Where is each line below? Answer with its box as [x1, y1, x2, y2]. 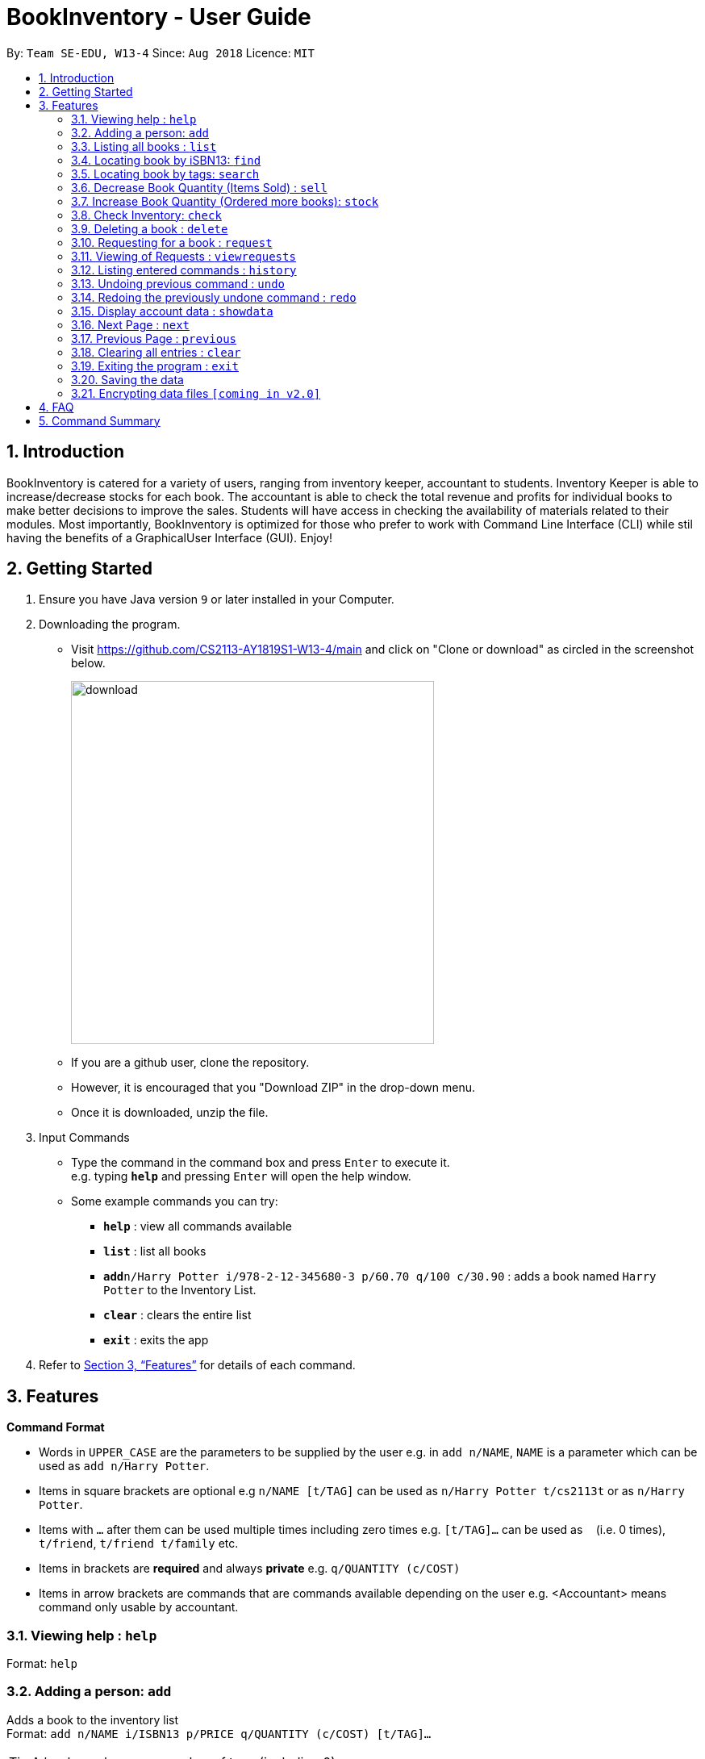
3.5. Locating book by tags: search [71, 166, 260, 181]
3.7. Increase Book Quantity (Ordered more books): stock [71, 194, 379, 208]
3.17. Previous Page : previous [71, 331, 237, 345]
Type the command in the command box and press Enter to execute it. [71, 1155, 450, 1170]
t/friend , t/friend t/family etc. [39, 1536, 239, 1551]
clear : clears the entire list [103, 1308, 252, 1322]
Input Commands [39, 1130, 130, 1145]
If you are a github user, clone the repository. [71, 1055, 310, 1070]
